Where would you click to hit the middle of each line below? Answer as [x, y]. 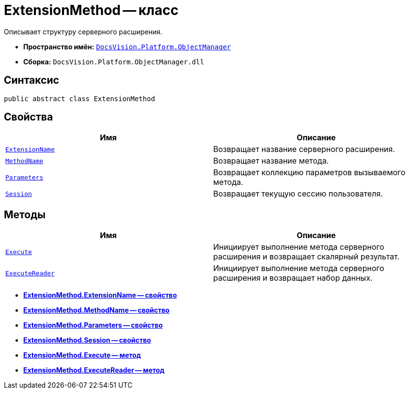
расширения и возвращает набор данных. [293, 278]
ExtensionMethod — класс [91, 10]
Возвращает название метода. [271, 161]
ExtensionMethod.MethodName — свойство [96, 310]
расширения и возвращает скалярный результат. [307, 257]
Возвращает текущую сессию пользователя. [298, 194]
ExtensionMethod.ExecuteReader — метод [94, 370]
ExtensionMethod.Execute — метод [82, 355]
